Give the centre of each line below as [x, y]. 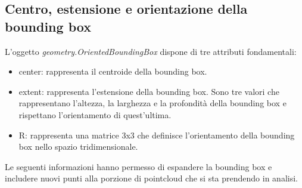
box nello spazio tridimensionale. [78, 147]
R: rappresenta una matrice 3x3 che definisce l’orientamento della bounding [157, 135]
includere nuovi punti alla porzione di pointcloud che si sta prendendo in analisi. [151, 178]
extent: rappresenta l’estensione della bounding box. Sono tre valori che [149, 91]
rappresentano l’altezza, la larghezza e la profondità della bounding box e [152, 103]
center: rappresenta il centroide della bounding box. [113, 71]
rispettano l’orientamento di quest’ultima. [95, 114]
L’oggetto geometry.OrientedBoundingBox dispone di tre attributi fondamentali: [151, 51]
